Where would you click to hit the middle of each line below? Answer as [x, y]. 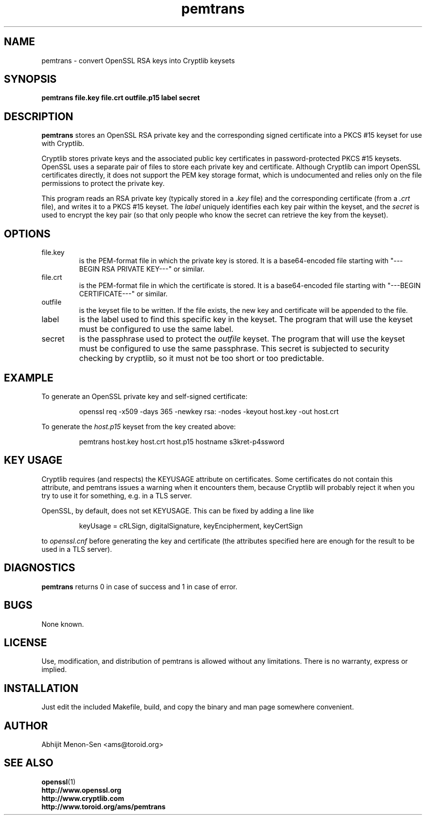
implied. [54, 670]
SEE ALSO [29, 763]
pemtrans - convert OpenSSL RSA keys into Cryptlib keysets [138, 60]
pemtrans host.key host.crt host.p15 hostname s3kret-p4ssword [182, 441]
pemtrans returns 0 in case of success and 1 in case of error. [140, 586]
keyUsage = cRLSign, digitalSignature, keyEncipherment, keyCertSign [191, 526]
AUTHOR [26, 726]
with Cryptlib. [63, 144]
